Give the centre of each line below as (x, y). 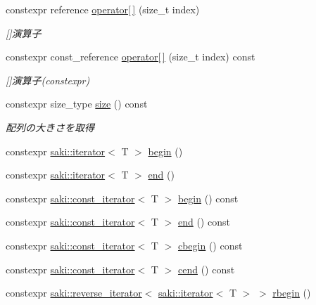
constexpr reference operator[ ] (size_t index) (103, 9)
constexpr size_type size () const (77, 104)
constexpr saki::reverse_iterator (74, 293)
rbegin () (292, 293)
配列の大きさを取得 (50, 127)
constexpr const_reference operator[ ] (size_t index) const (131, 57)
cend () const (206, 269)
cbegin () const (210, 245)
